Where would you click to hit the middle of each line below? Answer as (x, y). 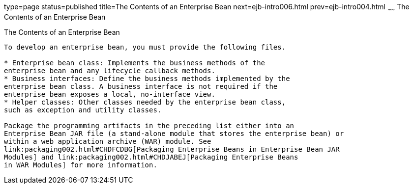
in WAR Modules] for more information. (81, 165)
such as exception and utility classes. (83, 110)
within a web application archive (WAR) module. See (108, 141)
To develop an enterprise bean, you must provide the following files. (145, 47)
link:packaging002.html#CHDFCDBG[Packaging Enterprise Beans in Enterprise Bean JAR (172, 149)
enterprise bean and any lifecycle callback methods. (110, 70)
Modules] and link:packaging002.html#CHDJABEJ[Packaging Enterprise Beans (151, 157)
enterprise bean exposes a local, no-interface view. (110, 94)
